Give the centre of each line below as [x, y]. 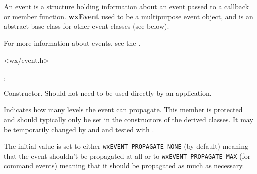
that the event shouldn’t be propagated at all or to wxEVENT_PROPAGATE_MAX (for [127, 155]
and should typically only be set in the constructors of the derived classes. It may [128, 119]
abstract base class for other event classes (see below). [87, 26]
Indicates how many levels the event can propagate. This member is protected [123, 110]
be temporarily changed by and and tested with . [79, 129]
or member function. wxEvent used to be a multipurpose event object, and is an [128, 16]
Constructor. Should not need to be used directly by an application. [108, 93]
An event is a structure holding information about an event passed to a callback [127, 7]
